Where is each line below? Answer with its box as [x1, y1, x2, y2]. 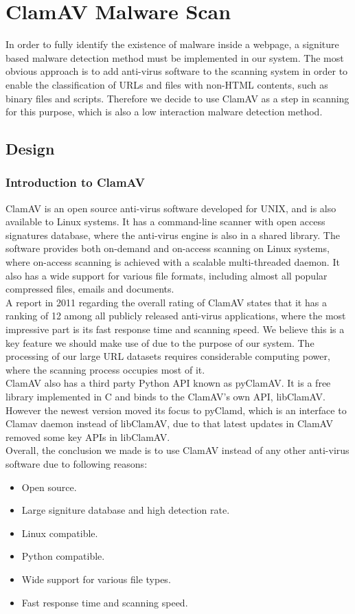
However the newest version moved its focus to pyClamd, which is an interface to [5, 402, 347, 417]
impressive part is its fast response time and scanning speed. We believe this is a [5, 322, 345, 337]
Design [5, 138, 55, 159]
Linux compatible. [21, 525, 98, 540]
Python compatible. [21, 549, 105, 563]
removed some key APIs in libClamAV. [5, 429, 170, 444]
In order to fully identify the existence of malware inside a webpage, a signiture [5, 37, 339, 52]
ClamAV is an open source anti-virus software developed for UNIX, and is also [5, 201, 336, 215]
